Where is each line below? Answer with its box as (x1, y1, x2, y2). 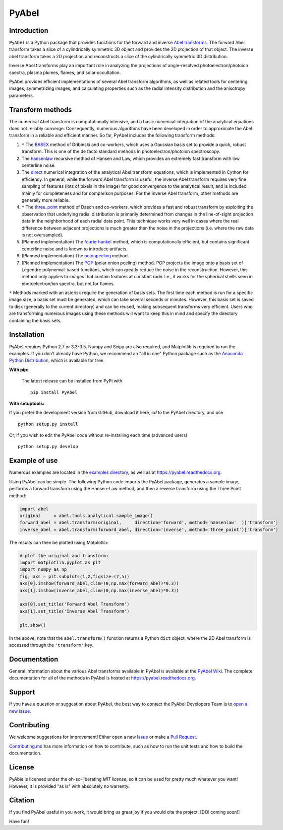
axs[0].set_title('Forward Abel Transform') (19, 602, 130, 607)
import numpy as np (19, 567, 67, 572)
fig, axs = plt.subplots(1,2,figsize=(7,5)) (19, 574, 130, 579)
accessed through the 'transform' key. (9, 642, 94, 648)
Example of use (9, 456, 58, 465)
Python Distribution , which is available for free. (9, 358, 105, 364)
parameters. (9, 92, 34, 98)
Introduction (9, 26, 49, 35)
